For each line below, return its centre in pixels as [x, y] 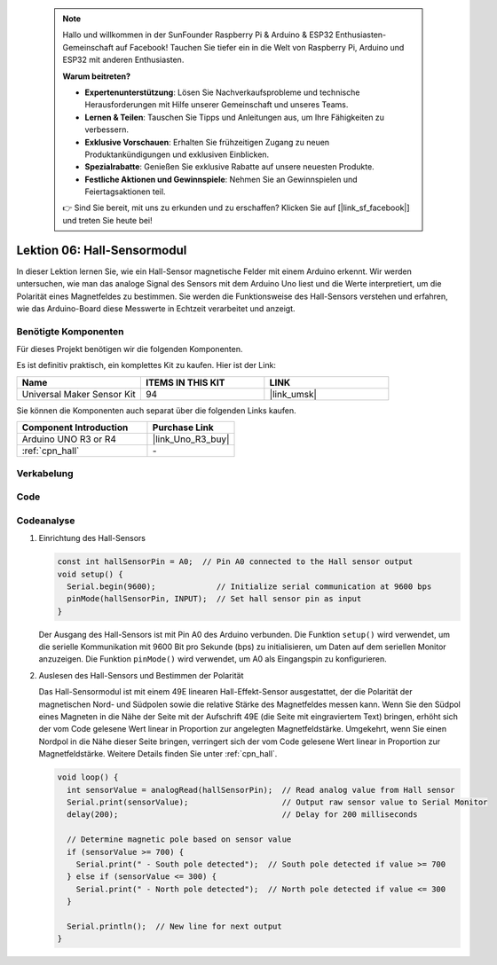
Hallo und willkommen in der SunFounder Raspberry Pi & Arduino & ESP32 [198, 35]
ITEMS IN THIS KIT [185, 382]
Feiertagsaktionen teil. [125, 192]
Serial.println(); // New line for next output [175, 926]
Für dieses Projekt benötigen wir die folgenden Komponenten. [130, 349]
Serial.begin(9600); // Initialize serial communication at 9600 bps [249, 586]
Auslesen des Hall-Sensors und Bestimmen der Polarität [141, 675]
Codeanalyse [46, 521]
